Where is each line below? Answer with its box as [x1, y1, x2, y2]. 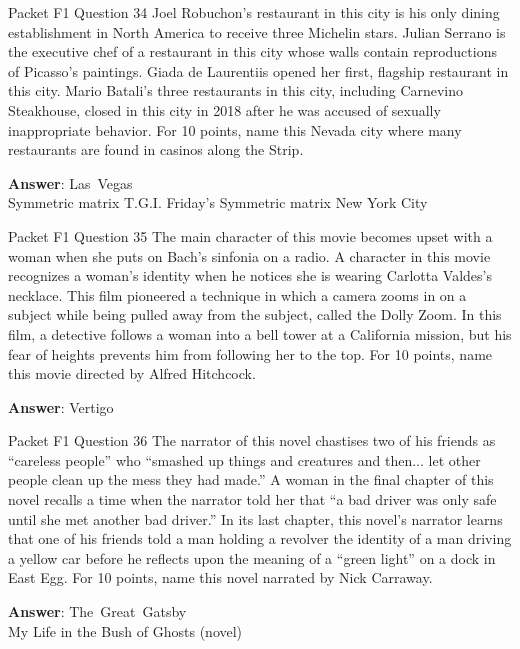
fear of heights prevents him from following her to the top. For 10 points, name [8, 343, 493, 364]
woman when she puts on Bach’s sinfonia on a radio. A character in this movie [8, 245, 491, 266]
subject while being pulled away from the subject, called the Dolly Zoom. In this [8, 304, 502, 325]
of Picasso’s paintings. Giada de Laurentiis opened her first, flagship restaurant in [8, 60, 509, 81]
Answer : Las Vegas [8, 172, 133, 193]
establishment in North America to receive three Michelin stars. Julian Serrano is [8, 21, 506, 42]
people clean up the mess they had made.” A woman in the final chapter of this [8, 469, 494, 490]
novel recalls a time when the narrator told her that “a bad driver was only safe [8, 489, 497, 510]
